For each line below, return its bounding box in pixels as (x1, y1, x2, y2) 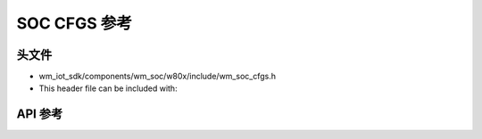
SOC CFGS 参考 (16, 13, 133, 33)
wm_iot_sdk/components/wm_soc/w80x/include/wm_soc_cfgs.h (38, 71, 277, 82)
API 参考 (16, 107, 63, 122)
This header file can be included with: (38, 83, 178, 94)
